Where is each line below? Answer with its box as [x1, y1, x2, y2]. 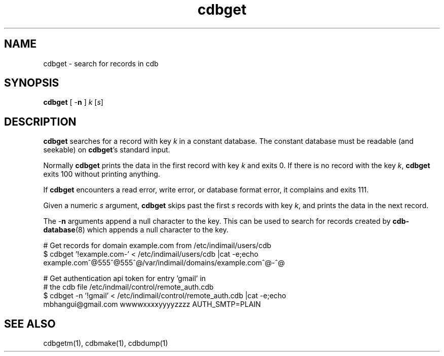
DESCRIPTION [4, 115, 77, 128]
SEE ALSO [4, 317, 56, 330]
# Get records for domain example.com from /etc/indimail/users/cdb [43, 241, 272, 250]
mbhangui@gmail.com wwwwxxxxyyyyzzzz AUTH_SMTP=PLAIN [43, 300, 261, 309]
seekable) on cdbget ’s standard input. [43, 145, 170, 154]
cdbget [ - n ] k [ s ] [43, 98, 103, 107]
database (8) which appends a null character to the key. [43, 225, 229, 234]
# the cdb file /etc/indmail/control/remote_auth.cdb [43, 283, 214, 292]
